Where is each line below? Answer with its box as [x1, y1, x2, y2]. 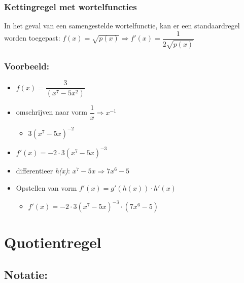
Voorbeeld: [4, 60, 49, 73]
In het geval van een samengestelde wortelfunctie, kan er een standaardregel [4, 20, 240, 31]
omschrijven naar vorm [16, 107, 87, 117]
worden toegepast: [4, 32, 60, 43]
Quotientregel [4, 232, 101, 253]
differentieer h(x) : [16, 165, 70, 176]
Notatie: [4, 266, 48, 282]
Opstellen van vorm [16, 183, 77, 193]
